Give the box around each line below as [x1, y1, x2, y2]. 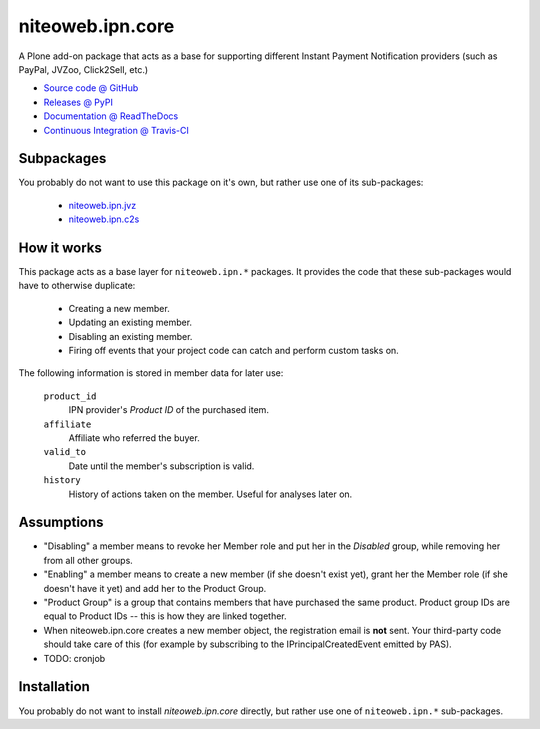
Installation [18, 678, 90, 695]
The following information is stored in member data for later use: [18, 367, 284, 379]
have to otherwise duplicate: [18, 280, 136, 292]
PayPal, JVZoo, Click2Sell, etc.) [18, 63, 149, 75]
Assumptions [18, 514, 104, 531]
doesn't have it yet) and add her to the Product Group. [43, 582, 267, 594]
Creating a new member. [68, 302, 170, 314]
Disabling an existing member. [68, 330, 193, 342]
